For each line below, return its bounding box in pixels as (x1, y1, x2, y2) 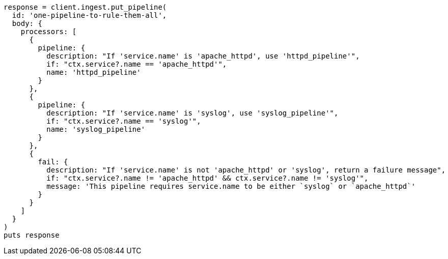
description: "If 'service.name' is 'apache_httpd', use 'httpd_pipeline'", (46, 52, 360, 60)
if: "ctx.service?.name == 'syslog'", (46, 117, 201, 125)
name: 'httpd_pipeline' (46, 68, 141, 76)
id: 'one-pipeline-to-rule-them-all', (12, 11, 167, 19)
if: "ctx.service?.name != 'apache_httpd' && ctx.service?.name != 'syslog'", (46, 174, 369, 182)
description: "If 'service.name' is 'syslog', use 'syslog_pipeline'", (46, 109, 339, 117)
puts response (4, 231, 60, 239)
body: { (12, 19, 42, 27)
